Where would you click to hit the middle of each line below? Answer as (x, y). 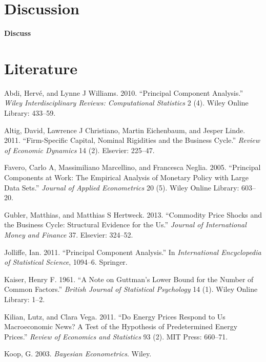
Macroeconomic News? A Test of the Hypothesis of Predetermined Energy (121, 326)
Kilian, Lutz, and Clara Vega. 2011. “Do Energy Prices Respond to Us (115, 316)
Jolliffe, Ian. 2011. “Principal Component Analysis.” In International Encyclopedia (133, 252)
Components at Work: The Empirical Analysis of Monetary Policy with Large (126, 177)
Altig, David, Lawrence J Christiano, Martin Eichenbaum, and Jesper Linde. (125, 130)
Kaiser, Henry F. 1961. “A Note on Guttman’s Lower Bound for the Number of (129, 279)
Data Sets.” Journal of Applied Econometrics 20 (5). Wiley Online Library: (122, 187)
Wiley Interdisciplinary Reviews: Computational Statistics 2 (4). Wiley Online (126, 103)
